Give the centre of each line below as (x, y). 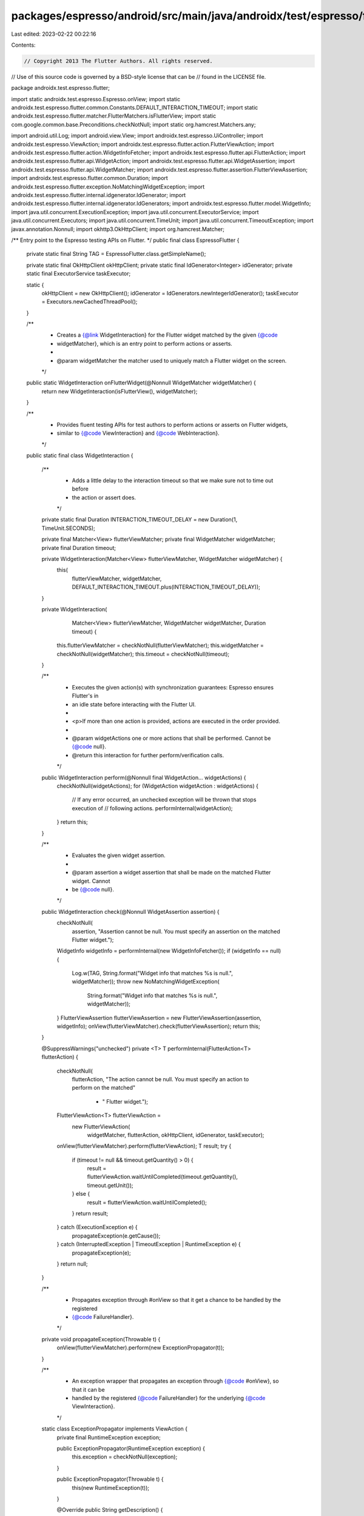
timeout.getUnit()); (110, 1185)
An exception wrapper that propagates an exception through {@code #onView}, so (175, 1381)
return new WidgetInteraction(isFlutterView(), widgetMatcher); (120, 391)
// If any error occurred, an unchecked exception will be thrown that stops (164, 800)
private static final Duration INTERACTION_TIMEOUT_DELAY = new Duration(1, (140, 520)
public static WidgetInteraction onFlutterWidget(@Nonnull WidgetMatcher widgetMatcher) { (141, 383)
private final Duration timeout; (79, 548)
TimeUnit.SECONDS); (68, 528)
